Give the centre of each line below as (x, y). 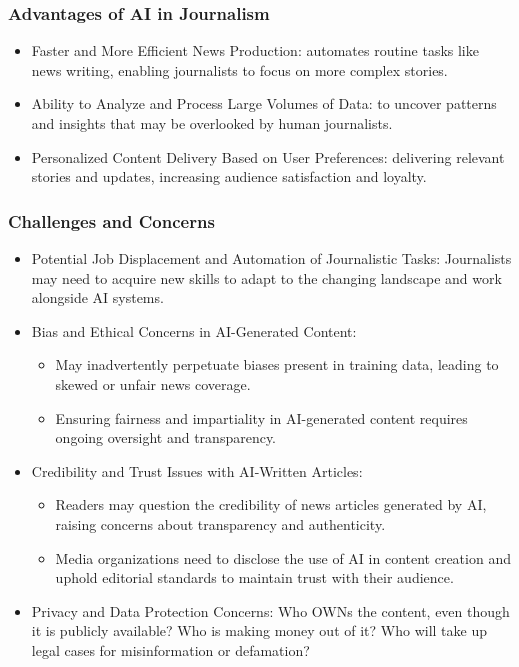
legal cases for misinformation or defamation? (170, 649)
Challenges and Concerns (111, 220)
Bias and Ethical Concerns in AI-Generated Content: (194, 330)
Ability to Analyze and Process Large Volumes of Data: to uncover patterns (264, 103)
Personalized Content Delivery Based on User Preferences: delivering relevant (268, 156)
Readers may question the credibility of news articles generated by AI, (271, 504)
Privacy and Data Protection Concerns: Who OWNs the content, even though (270, 610)
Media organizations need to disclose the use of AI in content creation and (283, 557)
